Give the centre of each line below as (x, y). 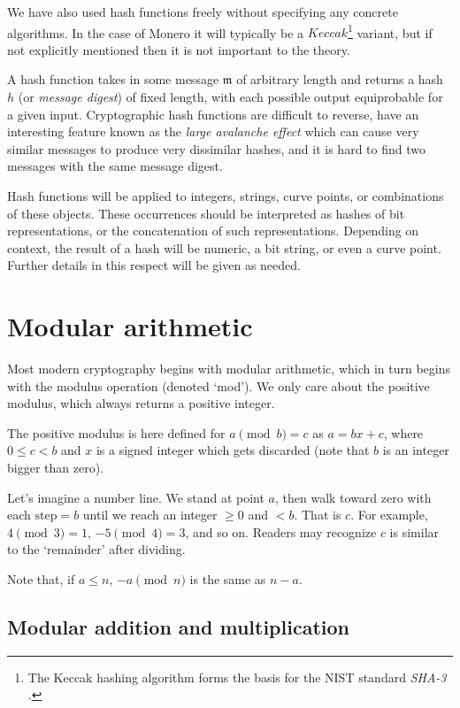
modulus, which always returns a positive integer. (141, 403)
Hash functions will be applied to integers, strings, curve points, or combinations (226, 196)
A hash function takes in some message (113, 79)
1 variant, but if (390, 31)
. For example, (389, 515)
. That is (318, 515)
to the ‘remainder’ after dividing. (96, 549)
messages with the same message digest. (115, 166)
